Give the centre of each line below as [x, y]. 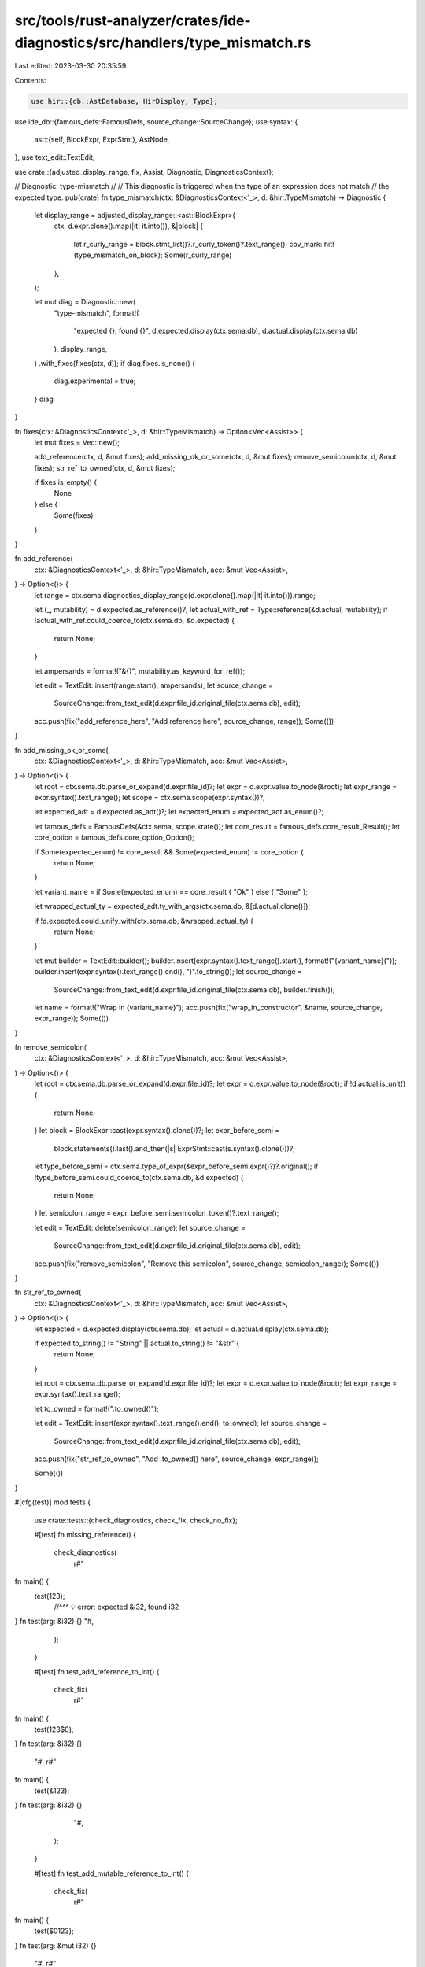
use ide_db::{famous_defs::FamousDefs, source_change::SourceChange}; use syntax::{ [156, 121]
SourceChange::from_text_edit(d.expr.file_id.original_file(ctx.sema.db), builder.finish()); [194, 989]
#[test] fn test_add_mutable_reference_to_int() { [112, 1873]
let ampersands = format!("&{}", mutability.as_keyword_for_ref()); [140, 671]
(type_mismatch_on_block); [118, 255]
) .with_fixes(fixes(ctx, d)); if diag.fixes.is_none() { [115, 363]
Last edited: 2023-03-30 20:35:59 [70, 66]
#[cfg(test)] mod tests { [52, 1502]
